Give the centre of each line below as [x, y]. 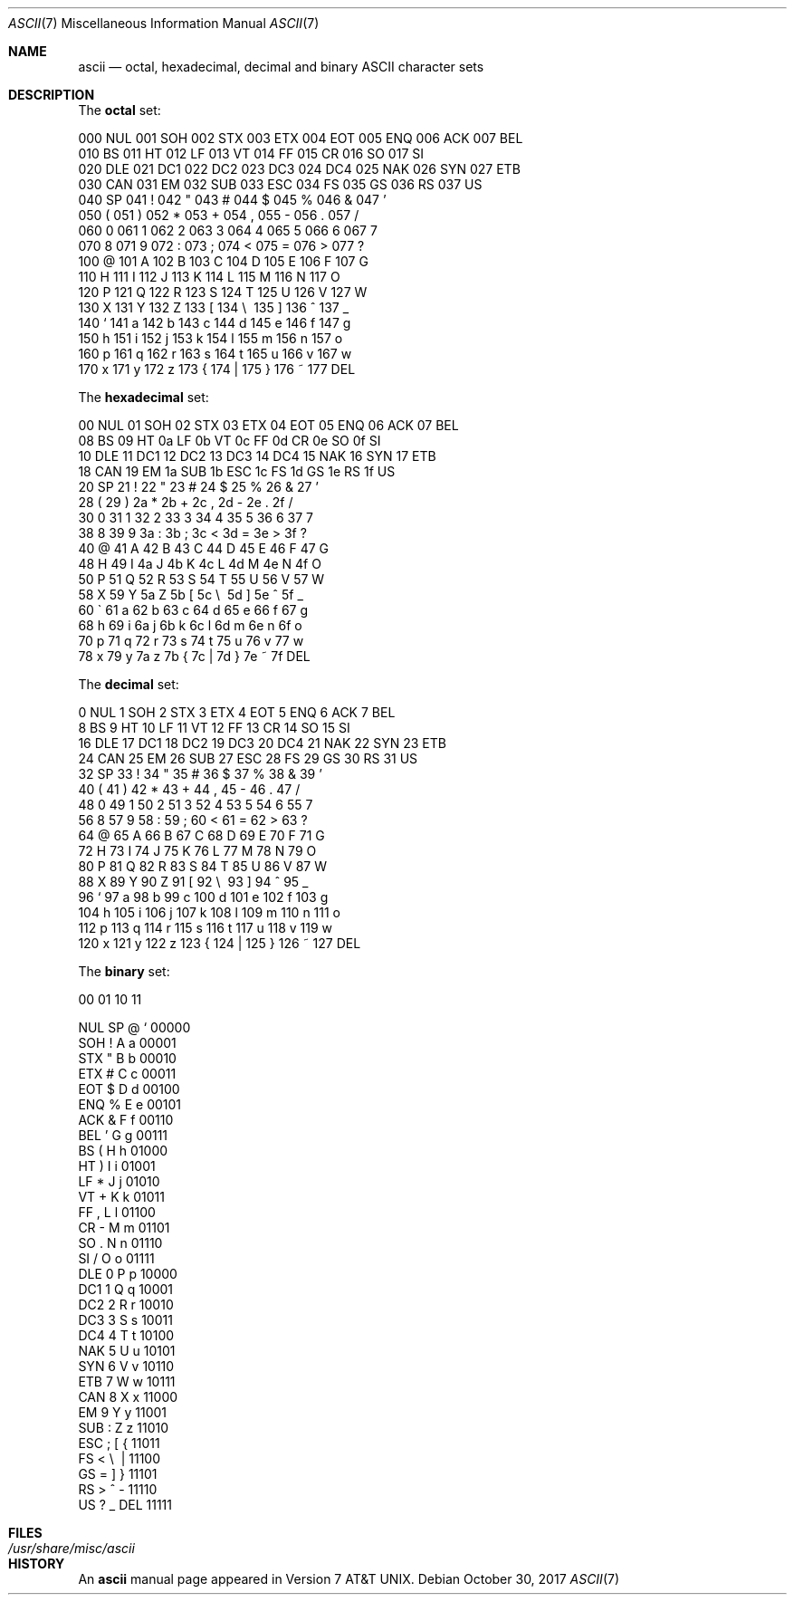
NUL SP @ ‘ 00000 [134, 1027]
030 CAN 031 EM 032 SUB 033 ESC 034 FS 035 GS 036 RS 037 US [280, 184]
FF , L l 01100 [117, 1212]
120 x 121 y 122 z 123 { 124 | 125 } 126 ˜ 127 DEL [220, 943]
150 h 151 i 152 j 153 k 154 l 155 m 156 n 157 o [210, 338]
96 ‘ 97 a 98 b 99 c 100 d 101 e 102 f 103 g [203, 897]
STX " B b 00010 [127, 1058]
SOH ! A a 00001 [127, 1043]
